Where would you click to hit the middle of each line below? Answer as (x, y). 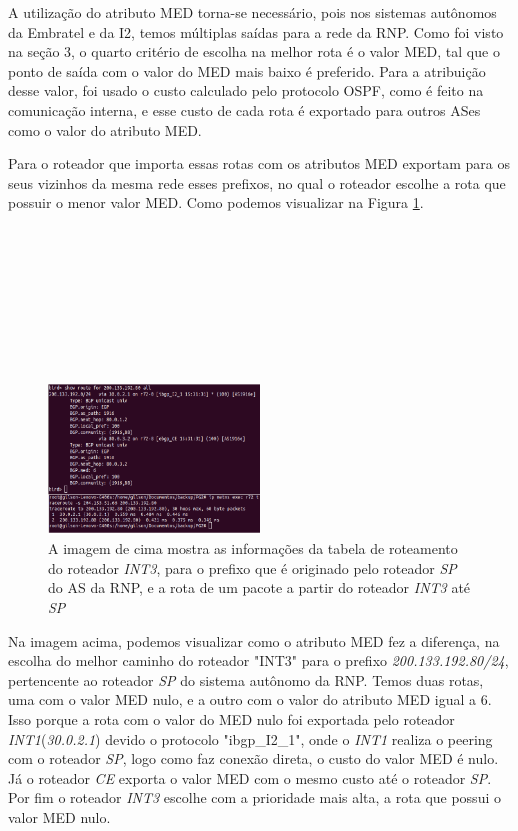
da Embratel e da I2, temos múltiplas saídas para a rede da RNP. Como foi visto (256, 31)
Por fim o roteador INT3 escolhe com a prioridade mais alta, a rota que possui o (254, 797)
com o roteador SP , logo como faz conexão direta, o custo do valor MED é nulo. (253, 758)
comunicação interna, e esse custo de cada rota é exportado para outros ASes (244, 109)
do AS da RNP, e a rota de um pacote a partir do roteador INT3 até (259, 587)
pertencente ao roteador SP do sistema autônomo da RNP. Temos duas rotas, (246, 679)
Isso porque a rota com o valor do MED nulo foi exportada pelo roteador (231, 719)
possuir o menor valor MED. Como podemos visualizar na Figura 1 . (216, 202)
